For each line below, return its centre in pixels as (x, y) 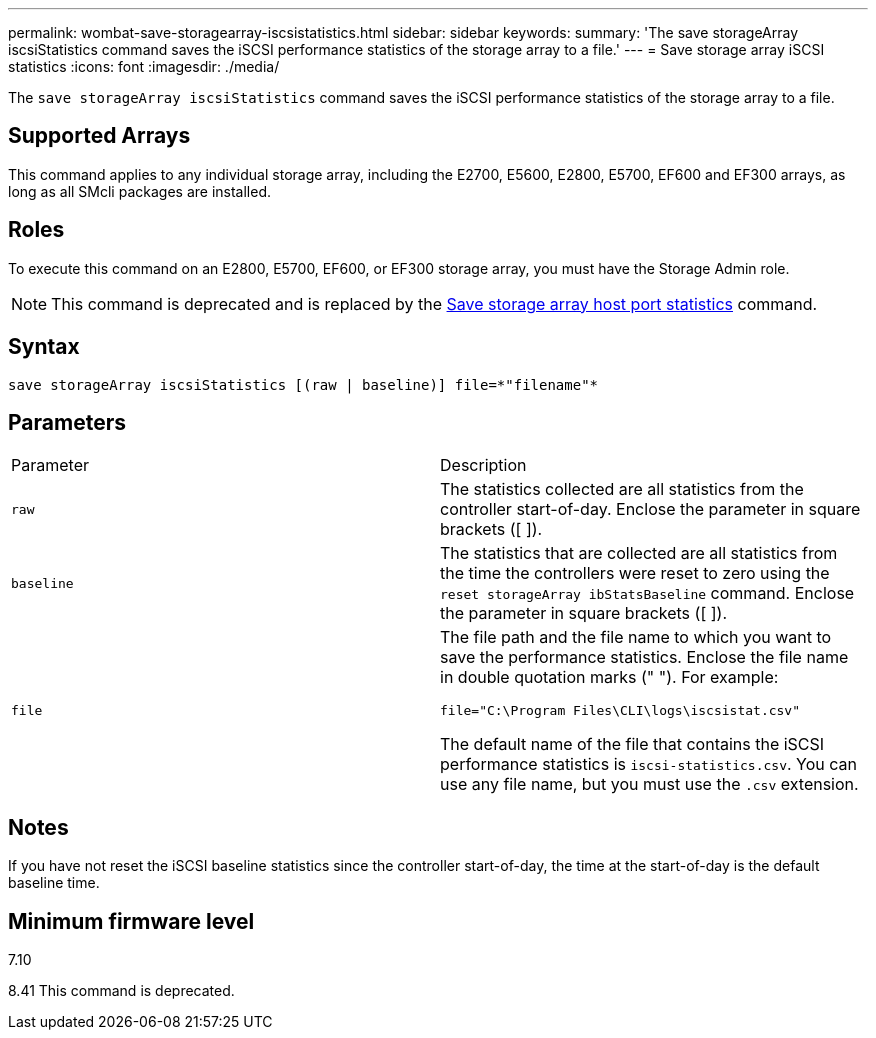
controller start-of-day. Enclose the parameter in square (650, 509)
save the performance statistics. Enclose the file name (644, 657)
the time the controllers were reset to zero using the (635, 573)
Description (483, 465)
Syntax (44, 347)
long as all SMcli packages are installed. (139, 191)
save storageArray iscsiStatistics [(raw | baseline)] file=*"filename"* (303, 384)
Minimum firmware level (131, 921)
